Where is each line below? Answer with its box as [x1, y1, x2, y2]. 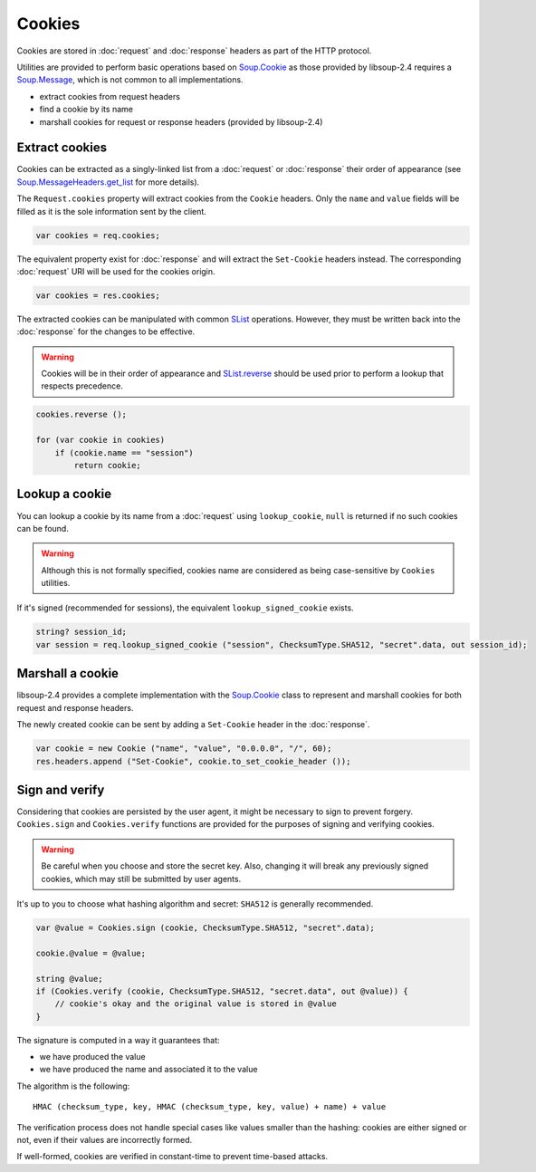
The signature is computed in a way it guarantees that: [16, 1034, 221, 1045]
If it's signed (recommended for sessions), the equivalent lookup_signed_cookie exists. [16, 602, 354, 613]
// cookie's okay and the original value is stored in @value [54, 999, 337, 1009]
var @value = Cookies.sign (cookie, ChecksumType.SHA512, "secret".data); [35, 922, 376, 933]
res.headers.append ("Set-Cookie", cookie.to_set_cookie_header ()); [35, 756, 351, 766]
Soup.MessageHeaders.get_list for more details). [16, 177, 200, 187]
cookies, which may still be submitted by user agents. [41, 873, 242, 884]
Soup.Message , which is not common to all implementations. [16, 74, 244, 85]
